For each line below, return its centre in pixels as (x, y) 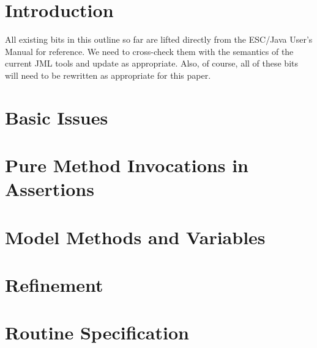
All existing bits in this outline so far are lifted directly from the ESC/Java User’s (159, 39)
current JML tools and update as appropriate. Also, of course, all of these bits (152, 63)
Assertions (50, 189)
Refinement (54, 285)
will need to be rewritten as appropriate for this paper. (108, 75)
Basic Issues (57, 117)
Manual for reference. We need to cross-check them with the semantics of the (149, 51)
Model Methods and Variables (135, 237)
